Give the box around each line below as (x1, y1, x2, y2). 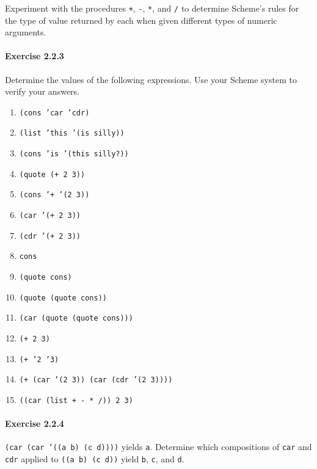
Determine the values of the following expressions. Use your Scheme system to (5, 73, 297, 85)
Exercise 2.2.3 (5, 49, 64, 62)
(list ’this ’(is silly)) (19, 129, 125, 138)
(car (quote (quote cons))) (19, 314, 133, 323)
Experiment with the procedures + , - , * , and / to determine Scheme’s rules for (5, 2, 299, 14)
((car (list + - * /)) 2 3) (19, 396, 133, 405)
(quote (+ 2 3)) (19, 170, 86, 179)
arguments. (5, 26, 46, 38)
